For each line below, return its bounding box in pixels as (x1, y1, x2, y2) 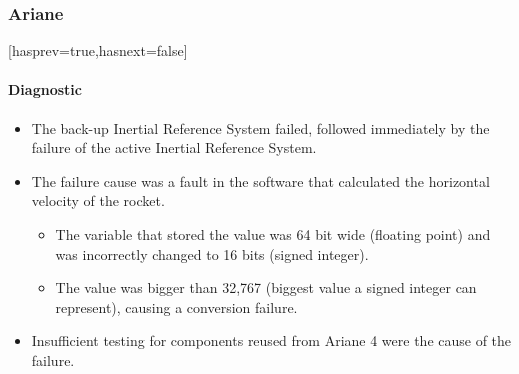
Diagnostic (8, 79, 82, 100)
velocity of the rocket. (31, 190, 165, 211)
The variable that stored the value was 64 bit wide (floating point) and (55, 223, 491, 244)
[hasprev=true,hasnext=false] (8, 40, 188, 61)
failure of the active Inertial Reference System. (31, 137, 317, 158)
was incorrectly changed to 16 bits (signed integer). (55, 243, 369, 264)
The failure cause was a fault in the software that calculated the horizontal (31, 170, 490, 191)
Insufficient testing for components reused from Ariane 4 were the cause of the (31, 330, 512, 351)
